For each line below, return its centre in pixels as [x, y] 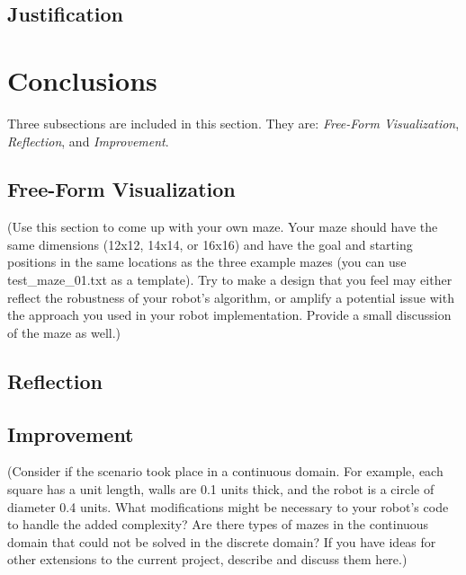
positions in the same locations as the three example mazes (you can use [207, 262]
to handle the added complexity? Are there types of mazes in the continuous [218, 524]
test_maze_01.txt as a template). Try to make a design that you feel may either [230, 280]
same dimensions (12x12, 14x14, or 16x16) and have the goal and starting [210, 244]
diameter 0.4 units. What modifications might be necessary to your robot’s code [228, 506]
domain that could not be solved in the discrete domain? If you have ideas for [222, 541]
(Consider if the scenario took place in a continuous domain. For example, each [225, 471]
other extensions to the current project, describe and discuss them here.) [207, 559]
